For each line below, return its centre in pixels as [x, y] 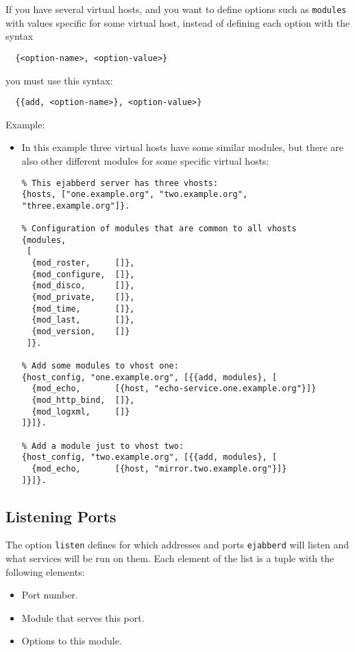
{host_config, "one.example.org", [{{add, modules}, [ [149, 377]
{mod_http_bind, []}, [83, 400]
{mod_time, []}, [83, 308]
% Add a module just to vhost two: [103, 446]
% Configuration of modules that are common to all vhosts [159, 229]
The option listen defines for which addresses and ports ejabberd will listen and [177, 545]
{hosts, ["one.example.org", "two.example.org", [135, 195]
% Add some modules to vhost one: [100, 366]
